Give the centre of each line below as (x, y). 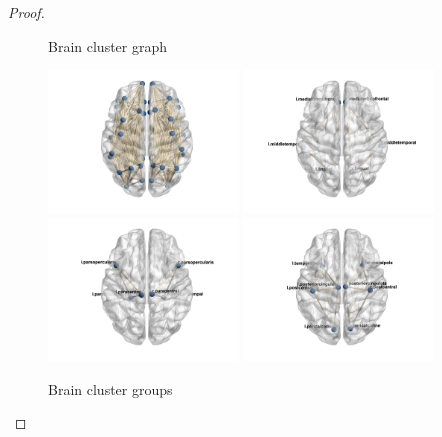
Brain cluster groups (110, 388)
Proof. (26, 12)
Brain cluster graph (108, 45)
